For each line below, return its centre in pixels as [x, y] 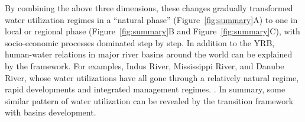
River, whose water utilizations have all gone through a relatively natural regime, [152, 77]
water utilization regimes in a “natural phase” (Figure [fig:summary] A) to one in [151, 19]
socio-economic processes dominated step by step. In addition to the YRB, [140, 42]
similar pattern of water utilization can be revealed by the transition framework [149, 100]
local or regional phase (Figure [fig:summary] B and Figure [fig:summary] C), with [152, 31]
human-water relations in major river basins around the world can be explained [149, 54]
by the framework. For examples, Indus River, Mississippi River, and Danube [145, 65]
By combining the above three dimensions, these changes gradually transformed [149, 8]
